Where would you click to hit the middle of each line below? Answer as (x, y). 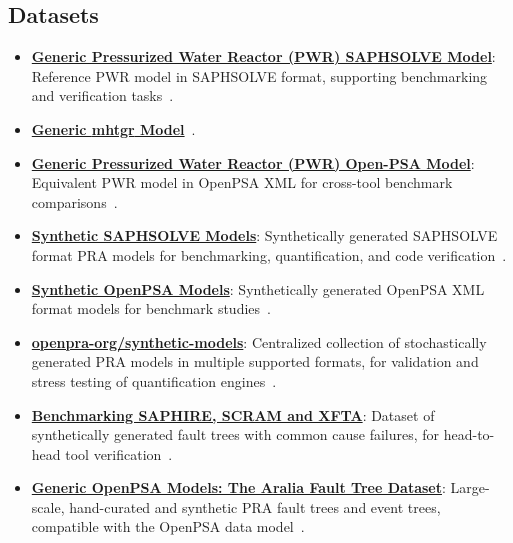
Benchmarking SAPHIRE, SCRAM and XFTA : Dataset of (233, 414)
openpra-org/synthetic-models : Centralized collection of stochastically (259, 341)
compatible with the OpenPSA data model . (168, 526)
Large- (470, 487)
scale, (48, 506)
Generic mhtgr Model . (113, 128)
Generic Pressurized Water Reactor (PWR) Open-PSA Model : (253, 162)
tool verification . (119, 453)
